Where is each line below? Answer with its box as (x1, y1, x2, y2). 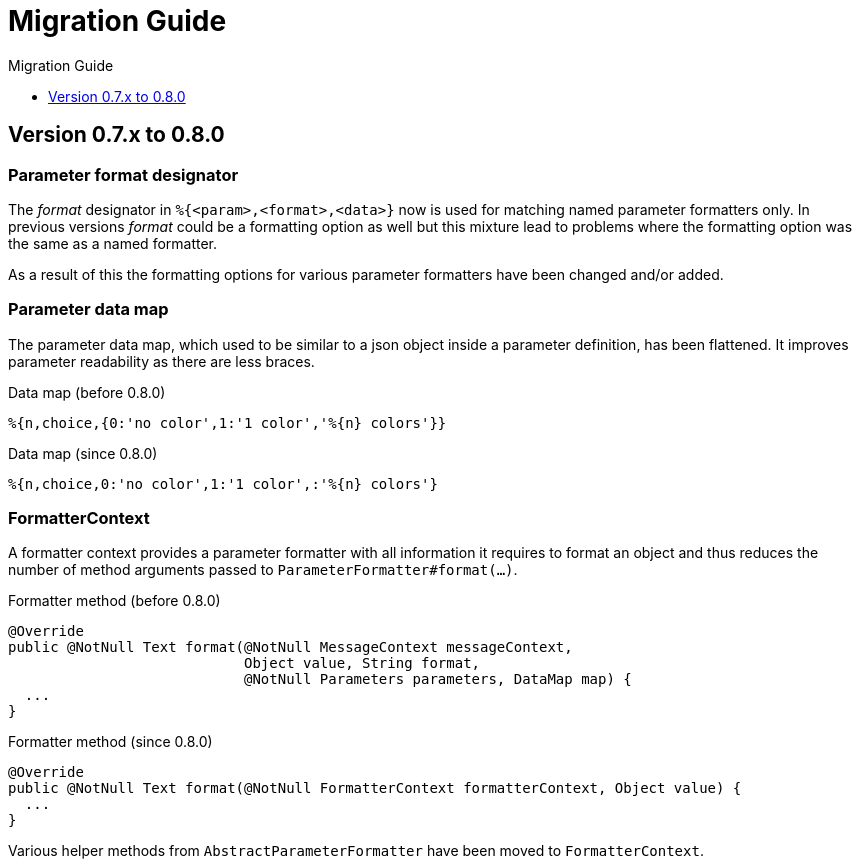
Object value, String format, (244, 655, 481, 672)
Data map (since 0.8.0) (8, 444, 158, 462)
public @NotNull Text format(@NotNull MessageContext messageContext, (8, 639, 573, 656)
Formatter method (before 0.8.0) (8, 592, 221, 610)
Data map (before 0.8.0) (8, 383, 166, 401)
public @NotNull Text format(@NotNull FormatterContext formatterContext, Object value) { (8, 780, 742, 797)
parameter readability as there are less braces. (8, 352, 315, 370)
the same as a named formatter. (8, 234, 218, 252)
